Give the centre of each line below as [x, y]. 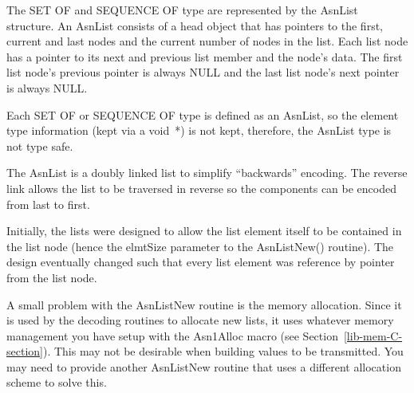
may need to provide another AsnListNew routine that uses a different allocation [204, 366]
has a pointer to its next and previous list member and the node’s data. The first [205, 56]
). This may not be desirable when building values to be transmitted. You [223, 351]
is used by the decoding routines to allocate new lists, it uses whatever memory [200, 320]
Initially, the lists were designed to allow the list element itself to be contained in [204, 231]
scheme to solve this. [57, 382]
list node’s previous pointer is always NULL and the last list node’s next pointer [203, 72]
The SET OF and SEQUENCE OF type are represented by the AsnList [182, 10]
